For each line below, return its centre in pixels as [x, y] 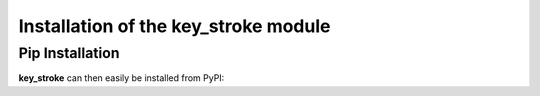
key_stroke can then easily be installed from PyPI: [121, 78]
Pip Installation [69, 53]
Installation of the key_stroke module [174, 26]
